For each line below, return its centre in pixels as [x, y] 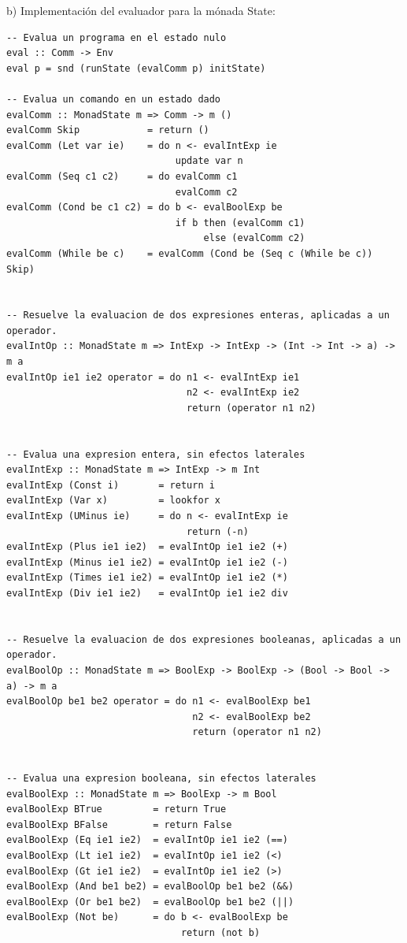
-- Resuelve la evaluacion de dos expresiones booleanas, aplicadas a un [204, 639]
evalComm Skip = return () [108, 130]
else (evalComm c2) [254, 238]
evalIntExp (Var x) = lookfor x [114, 501]
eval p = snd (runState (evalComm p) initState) [136, 68]
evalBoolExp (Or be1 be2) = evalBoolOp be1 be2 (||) [150, 902]
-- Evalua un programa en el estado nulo [117, 37]
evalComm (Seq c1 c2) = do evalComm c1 [122, 176]
